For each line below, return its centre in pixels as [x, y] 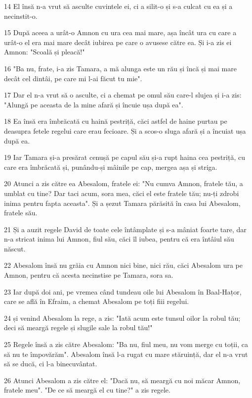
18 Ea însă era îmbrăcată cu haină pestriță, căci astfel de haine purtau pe [116, 121]
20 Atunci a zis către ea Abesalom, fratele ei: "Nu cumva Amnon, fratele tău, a [124, 183]
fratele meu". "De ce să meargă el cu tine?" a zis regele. [87, 390]
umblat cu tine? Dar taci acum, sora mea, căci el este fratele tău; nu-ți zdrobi [122, 193]
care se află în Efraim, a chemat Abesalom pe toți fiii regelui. [97, 301]
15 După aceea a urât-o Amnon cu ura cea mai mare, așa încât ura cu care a [120, 32]
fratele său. [21, 213]
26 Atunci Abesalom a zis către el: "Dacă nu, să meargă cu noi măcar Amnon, [122, 380]
